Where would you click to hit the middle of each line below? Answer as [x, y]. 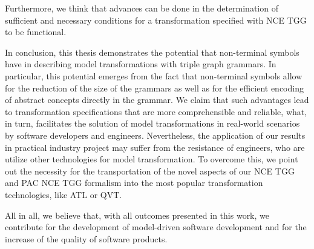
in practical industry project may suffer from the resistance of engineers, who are [155, 147]
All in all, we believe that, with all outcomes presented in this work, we [137, 215]
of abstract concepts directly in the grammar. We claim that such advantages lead [157, 100]
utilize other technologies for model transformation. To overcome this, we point [152, 159]
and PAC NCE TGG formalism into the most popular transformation [134, 183]
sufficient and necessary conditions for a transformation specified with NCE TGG [156, 20]
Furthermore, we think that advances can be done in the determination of [142, 8]
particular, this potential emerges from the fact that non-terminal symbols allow [154, 75]
